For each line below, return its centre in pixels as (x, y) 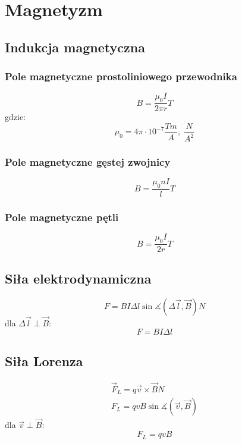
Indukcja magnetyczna (75, 47)
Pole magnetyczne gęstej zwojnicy (88, 162)
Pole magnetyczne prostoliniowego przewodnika (121, 76)
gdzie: (15, 117)
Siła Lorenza (44, 360)
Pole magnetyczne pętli (62, 217)
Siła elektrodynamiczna (78, 278)
